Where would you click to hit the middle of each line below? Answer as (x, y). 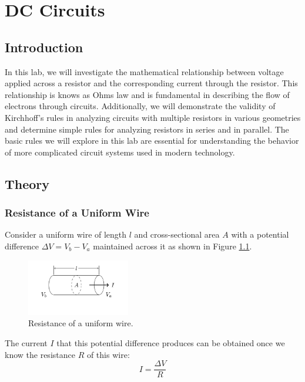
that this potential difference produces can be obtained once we (171, 342)
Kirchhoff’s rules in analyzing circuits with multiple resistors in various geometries (153, 117)
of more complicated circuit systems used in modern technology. (120, 152)
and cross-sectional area (177, 234)
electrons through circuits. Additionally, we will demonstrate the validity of (140, 106)
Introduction (44, 47)
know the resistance (40, 354)
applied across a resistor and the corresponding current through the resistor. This (151, 83)
